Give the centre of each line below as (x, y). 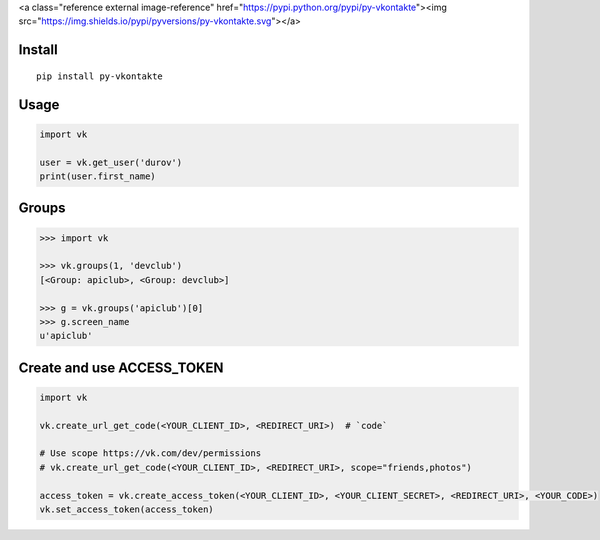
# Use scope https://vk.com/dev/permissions (150, 453)
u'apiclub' (66, 336)
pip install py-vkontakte (100, 76)
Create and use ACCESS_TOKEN (121, 367)
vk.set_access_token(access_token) (126, 509)
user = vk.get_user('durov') (111, 162)
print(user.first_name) (98, 176)
